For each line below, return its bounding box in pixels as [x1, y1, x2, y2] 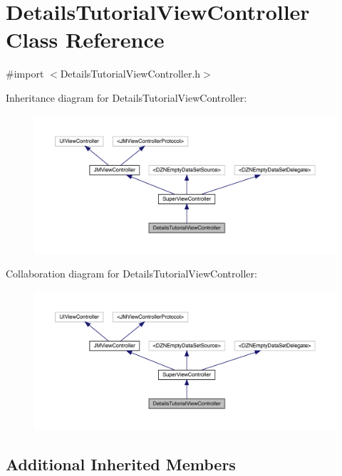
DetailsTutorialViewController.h [60, 66, 201, 81]
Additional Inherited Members [6, 453, 236, 475]
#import [6, 66, 44, 81]
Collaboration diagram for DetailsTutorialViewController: [6, 266, 257, 281]
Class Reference [6, 25, 165, 54]
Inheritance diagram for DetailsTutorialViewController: [6, 90, 247, 105]
